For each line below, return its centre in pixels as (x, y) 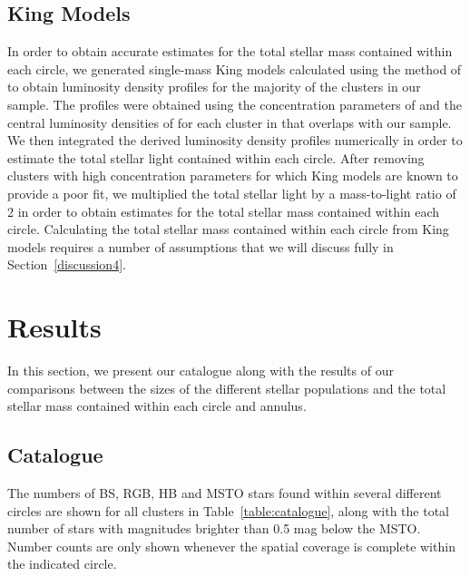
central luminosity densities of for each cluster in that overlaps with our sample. (230, 122)
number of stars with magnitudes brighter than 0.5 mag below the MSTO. (214, 528)
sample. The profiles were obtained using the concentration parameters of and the (235, 104)
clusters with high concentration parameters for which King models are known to (233, 176)
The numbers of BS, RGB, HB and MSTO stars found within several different (225, 493)
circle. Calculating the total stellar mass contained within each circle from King (228, 229)
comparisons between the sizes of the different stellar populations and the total (227, 388)
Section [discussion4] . (67, 264)
